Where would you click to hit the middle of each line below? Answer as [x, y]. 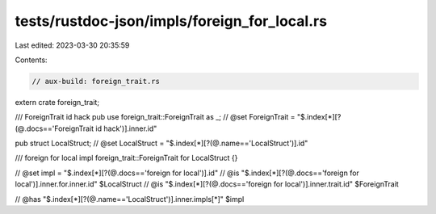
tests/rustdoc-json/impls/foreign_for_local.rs [171, 21]
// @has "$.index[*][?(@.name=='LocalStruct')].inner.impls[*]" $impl [130, 199]
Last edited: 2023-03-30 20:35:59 [72, 45]
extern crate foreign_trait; [57, 102]
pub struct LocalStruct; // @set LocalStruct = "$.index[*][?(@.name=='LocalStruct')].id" [161, 143]
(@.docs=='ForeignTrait [55, 128]
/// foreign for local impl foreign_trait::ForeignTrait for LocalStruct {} [126, 158]
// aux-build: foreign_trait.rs [96, 81]
